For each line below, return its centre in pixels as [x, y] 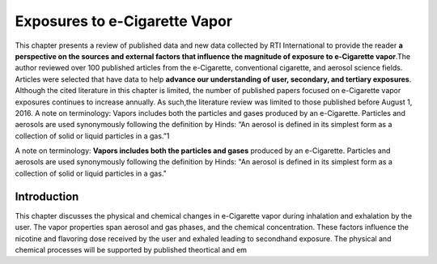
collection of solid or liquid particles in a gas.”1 [92, 136]
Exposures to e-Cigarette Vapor [124, 21]
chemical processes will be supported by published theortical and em [131, 249]
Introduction [47, 196]
